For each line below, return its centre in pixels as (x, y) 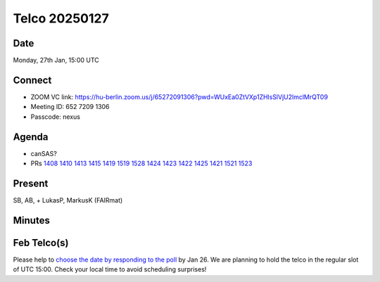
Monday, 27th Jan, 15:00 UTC (56, 60)
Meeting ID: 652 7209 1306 (70, 107)
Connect (32, 80)
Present (31, 183)
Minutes (32, 220)
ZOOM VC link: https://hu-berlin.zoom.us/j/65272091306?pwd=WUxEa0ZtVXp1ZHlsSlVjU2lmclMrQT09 (179, 97)
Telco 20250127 (61, 18)
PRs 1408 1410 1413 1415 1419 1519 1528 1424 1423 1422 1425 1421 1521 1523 (141, 164)
